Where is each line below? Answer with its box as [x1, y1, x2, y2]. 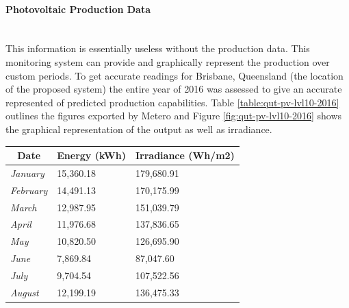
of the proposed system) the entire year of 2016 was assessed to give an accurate [5, 82, 342, 96]
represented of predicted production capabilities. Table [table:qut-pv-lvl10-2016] [5, 95, 339, 109]
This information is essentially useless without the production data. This [5, 41, 310, 56]
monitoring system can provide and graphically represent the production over [5, 54, 330, 69]
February [10, 182, 48, 197]
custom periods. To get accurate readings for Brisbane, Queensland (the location [5, 68, 344, 82]
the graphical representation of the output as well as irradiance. [5, 121, 272, 136]
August [10, 285, 39, 299]
